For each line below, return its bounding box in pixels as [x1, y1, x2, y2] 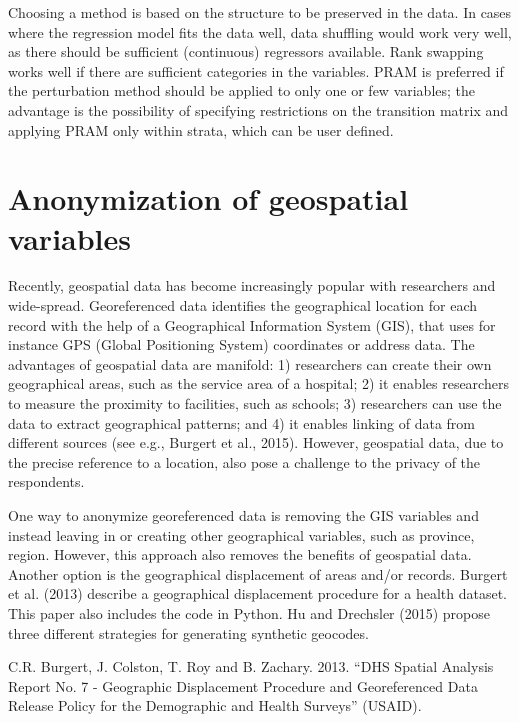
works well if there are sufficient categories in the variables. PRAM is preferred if [8, 60, 504, 81]
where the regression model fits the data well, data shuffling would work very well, [8, 21, 512, 42]
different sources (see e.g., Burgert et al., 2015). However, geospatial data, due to [8, 432, 504, 453]
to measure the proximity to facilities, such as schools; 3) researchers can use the [8, 393, 502, 414]
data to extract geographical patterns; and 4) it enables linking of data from [8, 412, 476, 433]
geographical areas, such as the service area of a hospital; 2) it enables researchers [8, 373, 509, 394]
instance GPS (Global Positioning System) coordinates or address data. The [8, 334, 475, 355]
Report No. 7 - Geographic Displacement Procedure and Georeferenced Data [8, 675, 478, 696]
